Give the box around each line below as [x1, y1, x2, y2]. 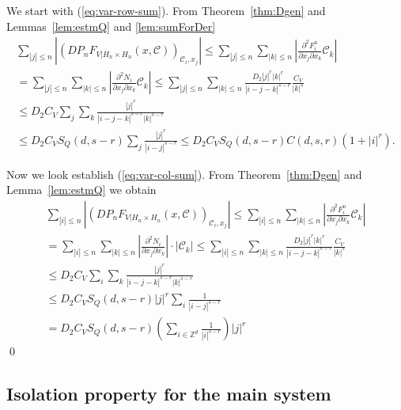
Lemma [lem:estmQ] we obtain [6, 181, 157, 198]
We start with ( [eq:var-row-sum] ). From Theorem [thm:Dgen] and [6, 2, 326, 18]
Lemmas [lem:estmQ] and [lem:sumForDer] [6, 17, 216, 34]
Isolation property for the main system [6, 382, 331, 406]
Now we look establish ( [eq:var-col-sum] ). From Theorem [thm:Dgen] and [6, 165, 362, 182]
